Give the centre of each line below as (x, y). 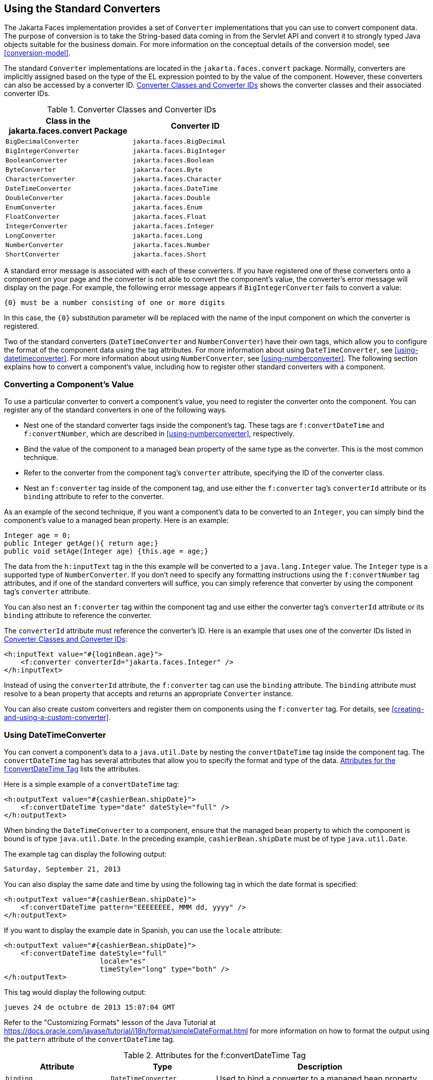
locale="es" (123, 961)
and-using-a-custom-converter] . (57, 718)
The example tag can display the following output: (85, 854)
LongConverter (31, 236)
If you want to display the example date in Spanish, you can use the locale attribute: (143, 930)
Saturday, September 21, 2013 (63, 869)
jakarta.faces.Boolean (173, 160)
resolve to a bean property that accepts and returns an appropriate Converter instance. (149, 694)
